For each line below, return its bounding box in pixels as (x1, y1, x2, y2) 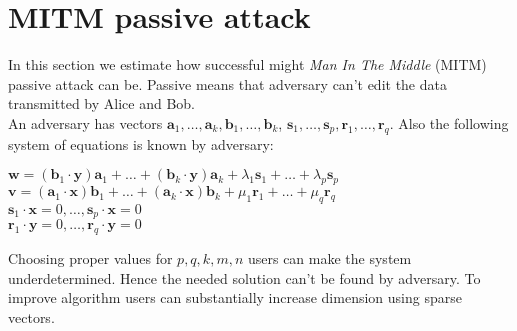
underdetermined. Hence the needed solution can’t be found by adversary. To (8, 267, 481, 288)
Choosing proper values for (8, 248, 173, 269)
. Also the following (389, 112, 509, 133)
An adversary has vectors (8, 112, 163, 133)
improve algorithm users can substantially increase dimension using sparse (8, 287, 462, 308)
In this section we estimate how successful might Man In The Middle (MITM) (8, 54, 487, 75)
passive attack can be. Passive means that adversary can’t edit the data (8, 73, 447, 94)
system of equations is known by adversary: (8, 133, 274, 154)
